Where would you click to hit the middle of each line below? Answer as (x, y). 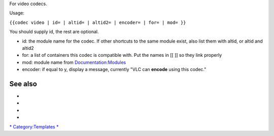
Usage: (17, 13)
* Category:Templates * (34, 126)
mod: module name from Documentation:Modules (74, 62)
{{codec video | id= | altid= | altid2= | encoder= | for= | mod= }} (98, 22)
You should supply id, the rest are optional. (54, 32)
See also (23, 84)
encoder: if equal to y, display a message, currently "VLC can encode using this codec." (114, 70)
